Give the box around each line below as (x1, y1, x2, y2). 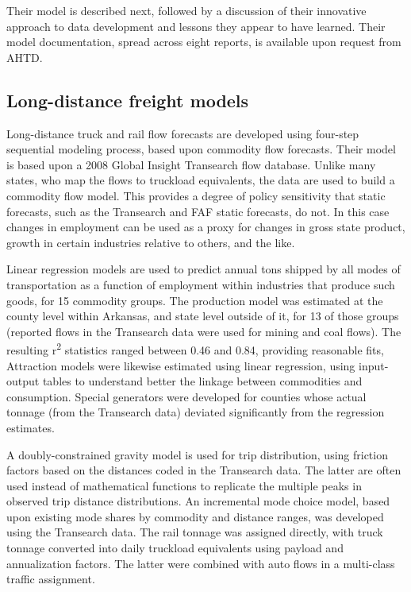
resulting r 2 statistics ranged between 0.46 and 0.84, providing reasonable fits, (6, 339, 384, 358)
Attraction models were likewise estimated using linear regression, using (6, 357, 355, 373)
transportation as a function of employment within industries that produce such (6, 276, 395, 292)
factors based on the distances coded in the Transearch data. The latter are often (6, 462, 401, 478)
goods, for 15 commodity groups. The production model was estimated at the (6, 292, 383, 308)
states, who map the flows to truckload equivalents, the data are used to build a (6, 172, 395, 188)
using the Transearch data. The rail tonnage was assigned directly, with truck (6, 524, 383, 540)
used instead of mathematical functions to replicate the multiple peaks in (6, 477, 362, 493)
